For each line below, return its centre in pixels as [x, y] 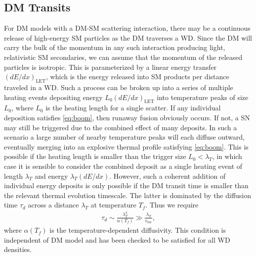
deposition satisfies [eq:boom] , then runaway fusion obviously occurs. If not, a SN [127, 117]
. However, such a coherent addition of [168, 176]
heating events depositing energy [53, 97]
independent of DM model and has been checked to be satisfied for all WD [117, 239]
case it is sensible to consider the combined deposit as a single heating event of [123, 166]
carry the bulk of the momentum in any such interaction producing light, [115, 47]
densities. [18, 249]
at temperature [113, 205]
